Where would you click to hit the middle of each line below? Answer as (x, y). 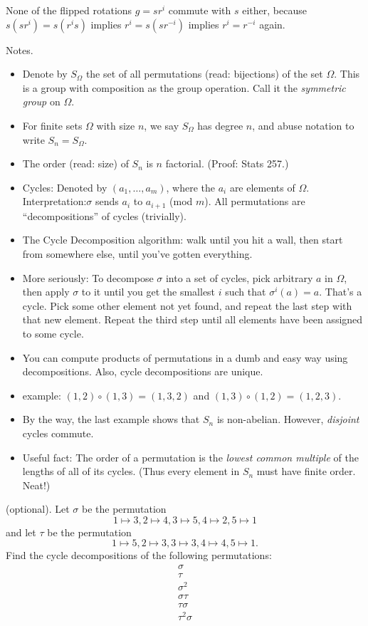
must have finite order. (306, 471)
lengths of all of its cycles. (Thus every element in (131, 471)
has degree (220, 125)
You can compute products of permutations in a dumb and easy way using (185, 357)
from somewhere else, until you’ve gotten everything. (137, 253)
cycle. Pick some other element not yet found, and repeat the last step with (187, 305)
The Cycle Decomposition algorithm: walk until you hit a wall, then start (183, 240)
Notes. (20, 49)
